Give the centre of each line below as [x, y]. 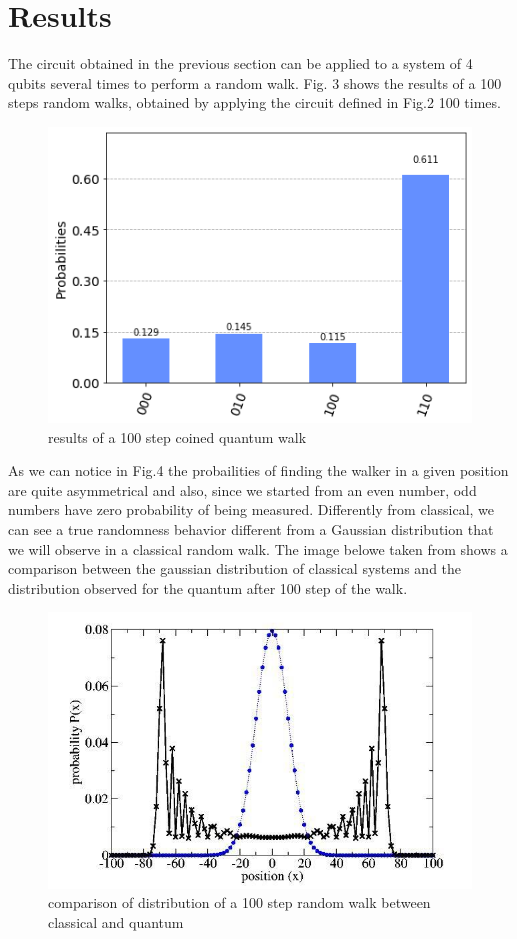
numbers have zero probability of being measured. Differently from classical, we [251, 509]
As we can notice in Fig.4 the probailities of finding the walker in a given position [258, 470]
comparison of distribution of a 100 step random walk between [239, 902]
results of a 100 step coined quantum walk [177, 436]
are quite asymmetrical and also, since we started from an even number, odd [242, 489]
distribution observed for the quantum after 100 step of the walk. [208, 587]
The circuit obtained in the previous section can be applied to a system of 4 [240, 63]
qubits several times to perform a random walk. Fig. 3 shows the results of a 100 [255, 82]
